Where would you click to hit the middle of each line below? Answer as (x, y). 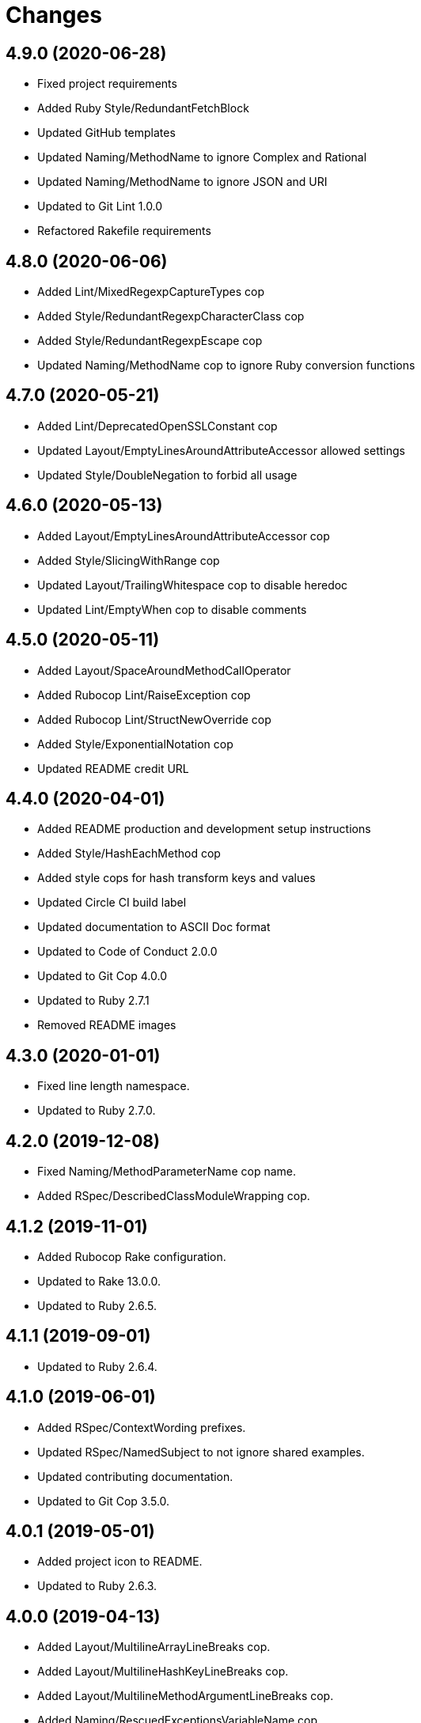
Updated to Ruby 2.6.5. (97, 1305)
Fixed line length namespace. (114, 1086)
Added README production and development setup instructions (204, 829)
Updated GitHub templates (106, 133)
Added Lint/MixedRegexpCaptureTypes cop (151, 292)
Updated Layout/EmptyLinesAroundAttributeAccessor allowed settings (221, 450)
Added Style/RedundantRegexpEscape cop (150, 341)
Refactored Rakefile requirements (124, 231)
